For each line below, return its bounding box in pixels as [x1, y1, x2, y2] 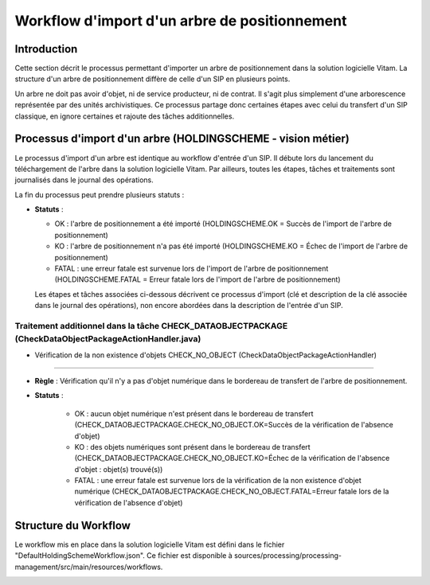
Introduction [14, 42, 78, 56]
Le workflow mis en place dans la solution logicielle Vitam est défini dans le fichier [14, 540, 285, 549]
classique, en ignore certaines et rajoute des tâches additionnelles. [14, 111, 235, 121]
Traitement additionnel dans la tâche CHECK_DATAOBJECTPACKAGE [14, 320, 288, 331]
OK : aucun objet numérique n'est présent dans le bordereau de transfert [74, 408, 314, 418]
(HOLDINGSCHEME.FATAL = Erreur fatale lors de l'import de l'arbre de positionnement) [54, 275, 342, 284]
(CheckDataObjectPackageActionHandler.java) [14, 333, 201, 345]
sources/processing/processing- [233, 551, 342, 560]
